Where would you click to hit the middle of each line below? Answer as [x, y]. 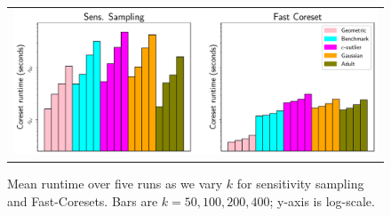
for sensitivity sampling [300, 184]
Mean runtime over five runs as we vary [115, 184]
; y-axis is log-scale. [322, 200]
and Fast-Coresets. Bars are [83, 200]
